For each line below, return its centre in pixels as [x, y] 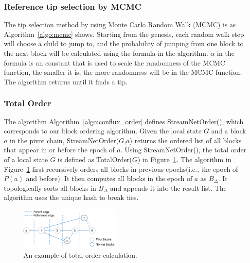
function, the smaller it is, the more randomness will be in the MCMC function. [123, 72]
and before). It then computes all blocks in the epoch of [109, 178]
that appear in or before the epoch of [59, 150]
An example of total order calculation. [80, 255]
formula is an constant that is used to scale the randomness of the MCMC [115, 62]
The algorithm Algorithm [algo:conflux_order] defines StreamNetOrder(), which [124, 121]
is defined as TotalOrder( [95, 159]
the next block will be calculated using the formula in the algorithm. [106, 53]
